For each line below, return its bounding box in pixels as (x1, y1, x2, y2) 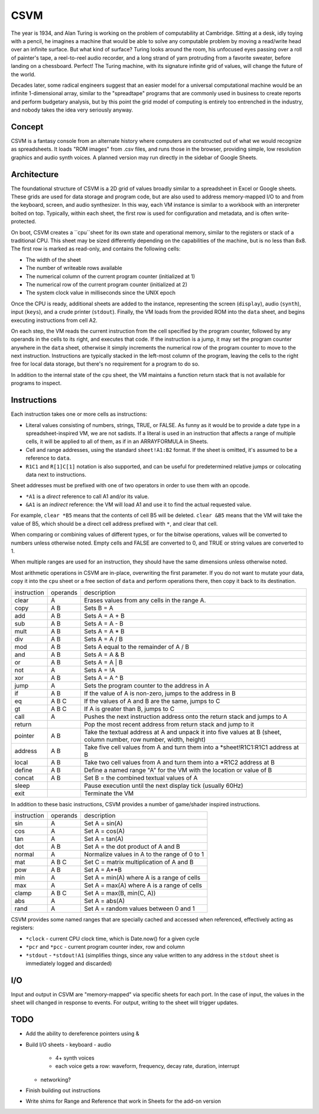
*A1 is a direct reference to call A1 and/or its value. (25, 493, 149, 500)
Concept (11, 122, 44, 132)
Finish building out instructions (25, 1087, 100, 1094)
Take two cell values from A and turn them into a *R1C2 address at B (83, 758, 275, 766)
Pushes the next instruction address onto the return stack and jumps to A (83, 712, 288, 721)
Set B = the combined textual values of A (83, 774, 198, 782)
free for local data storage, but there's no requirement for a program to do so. (11, 360, 200, 367)
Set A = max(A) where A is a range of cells (83, 881, 202, 889)
